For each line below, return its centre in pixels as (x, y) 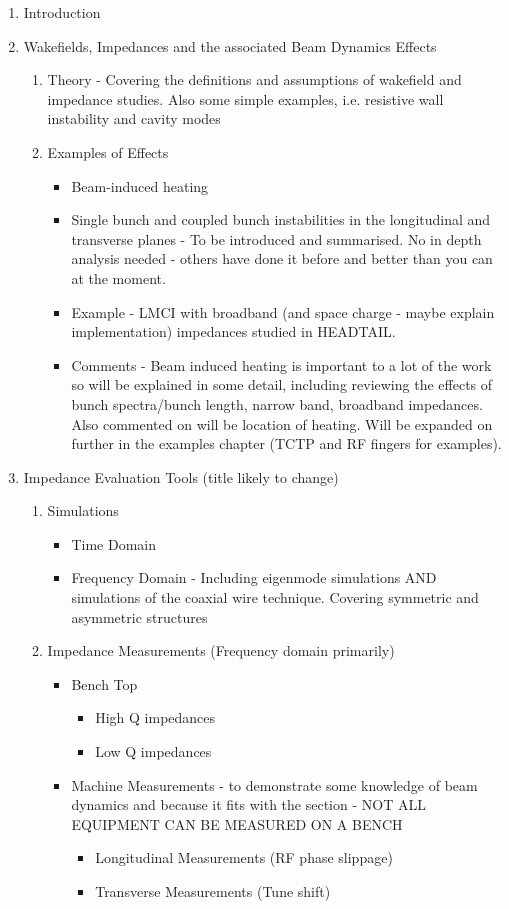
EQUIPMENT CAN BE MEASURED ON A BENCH (237, 823)
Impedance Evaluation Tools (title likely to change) (181, 476)
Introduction (62, 12)
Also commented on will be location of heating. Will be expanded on (282, 423)
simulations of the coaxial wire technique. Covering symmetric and (275, 597)
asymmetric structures (139, 616)
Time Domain (113, 543)
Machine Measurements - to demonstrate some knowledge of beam (274, 784)
